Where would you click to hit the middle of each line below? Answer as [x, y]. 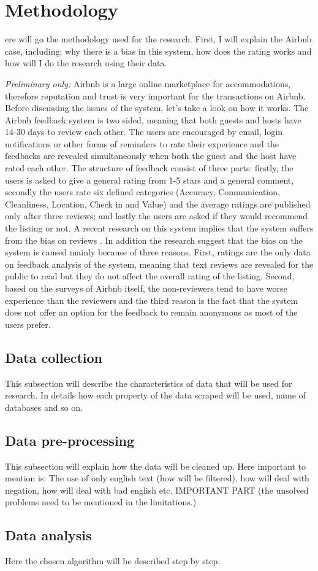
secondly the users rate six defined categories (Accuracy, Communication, [142, 192]
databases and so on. [44, 407]
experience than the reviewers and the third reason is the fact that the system [152, 300]
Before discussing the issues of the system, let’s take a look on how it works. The [157, 108]
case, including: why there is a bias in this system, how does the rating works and [158, 51]
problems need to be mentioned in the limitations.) [101, 502]
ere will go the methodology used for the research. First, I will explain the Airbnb [158, 39]
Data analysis [48, 535]
